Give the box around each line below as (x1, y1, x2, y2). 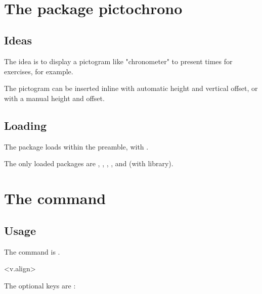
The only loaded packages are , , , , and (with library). (4, 158, 173, 169)
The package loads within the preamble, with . (4, 141, 149, 152)
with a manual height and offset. (4, 92, 105, 103)
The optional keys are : (4, 280, 76, 290)
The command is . (4, 246, 60, 257)
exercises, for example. (4, 66, 73, 76)
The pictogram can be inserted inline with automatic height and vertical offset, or (4, 83, 258, 93)
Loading (4, 117, 47, 133)
